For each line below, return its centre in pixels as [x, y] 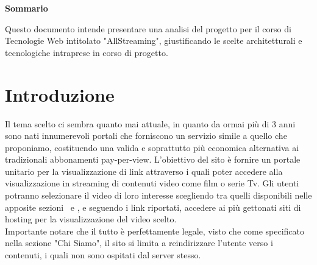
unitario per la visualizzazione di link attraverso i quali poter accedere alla [144, 171]
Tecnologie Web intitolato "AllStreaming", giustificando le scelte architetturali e [154, 41]
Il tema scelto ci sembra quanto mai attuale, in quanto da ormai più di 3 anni [150, 123]
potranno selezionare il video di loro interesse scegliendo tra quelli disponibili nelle [158, 195]
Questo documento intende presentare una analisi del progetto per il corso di [148, 28]
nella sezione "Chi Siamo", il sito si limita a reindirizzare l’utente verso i [139, 243]
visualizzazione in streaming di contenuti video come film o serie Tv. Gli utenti [152, 183]
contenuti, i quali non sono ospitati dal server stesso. [103, 255]
